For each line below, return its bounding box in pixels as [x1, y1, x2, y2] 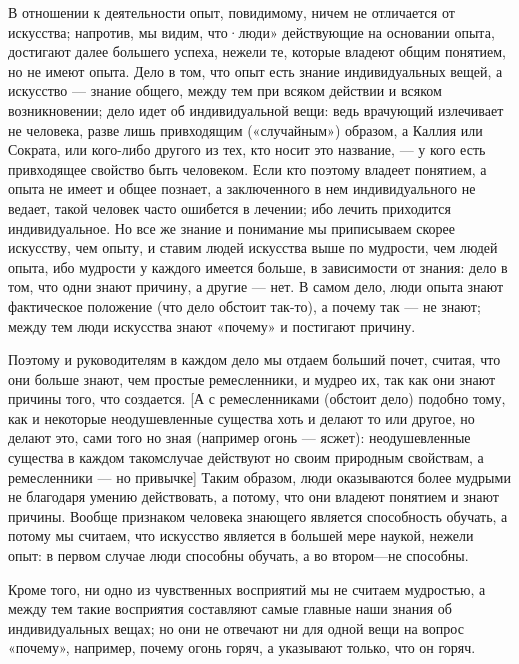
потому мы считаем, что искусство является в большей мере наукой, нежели [8, 525, 474, 546]
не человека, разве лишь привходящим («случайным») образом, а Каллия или [8, 119, 483, 140]
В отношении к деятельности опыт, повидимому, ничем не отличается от [8, 2, 455, 22]
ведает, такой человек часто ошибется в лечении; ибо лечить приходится [8, 197, 451, 218]
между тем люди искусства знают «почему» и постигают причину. [8, 315, 416, 336]
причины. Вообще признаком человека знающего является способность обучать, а [8, 505, 508, 526]
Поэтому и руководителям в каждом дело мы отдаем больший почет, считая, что [8, 349, 501, 370]
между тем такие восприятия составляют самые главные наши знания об [8, 598, 452, 619]
